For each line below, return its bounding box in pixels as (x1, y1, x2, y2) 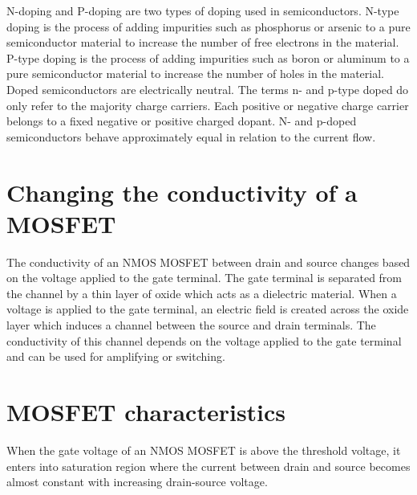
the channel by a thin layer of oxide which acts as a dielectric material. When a (6, 284, 397, 301)
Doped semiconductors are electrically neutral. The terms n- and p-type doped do (6, 80, 409, 97)
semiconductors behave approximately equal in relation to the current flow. (6, 128, 376, 145)
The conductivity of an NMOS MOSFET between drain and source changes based (6, 253, 411, 270)
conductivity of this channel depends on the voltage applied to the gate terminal (6, 332, 402, 349)
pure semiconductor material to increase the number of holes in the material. (6, 65, 385, 82)
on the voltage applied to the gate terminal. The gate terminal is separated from (6, 269, 403, 286)
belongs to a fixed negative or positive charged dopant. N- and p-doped (6, 112, 357, 129)
